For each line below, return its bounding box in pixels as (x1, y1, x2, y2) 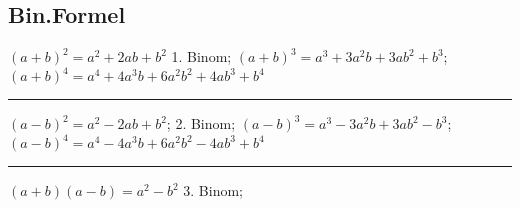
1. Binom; (171, 46, 232, 67)
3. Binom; (183, 180, 243, 201)
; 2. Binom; (166, 113, 236, 134)
